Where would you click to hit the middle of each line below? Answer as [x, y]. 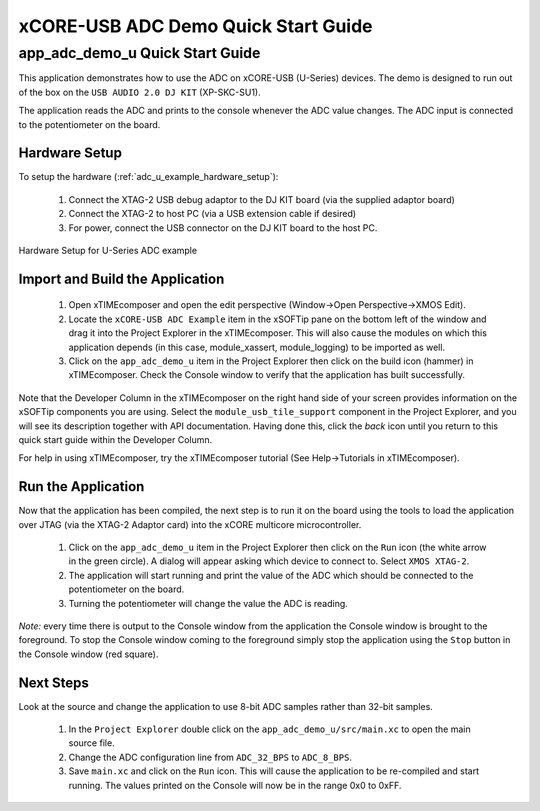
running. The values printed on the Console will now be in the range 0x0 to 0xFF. [235, 785]
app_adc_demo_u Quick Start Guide [139, 53]
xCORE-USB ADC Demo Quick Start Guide [196, 26]
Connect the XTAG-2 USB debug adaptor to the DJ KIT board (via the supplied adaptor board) [261, 199]
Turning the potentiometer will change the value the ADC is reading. [208, 603]
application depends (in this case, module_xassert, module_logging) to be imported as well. [256, 347]
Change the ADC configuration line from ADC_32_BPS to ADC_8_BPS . [210, 757]
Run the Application [81, 486]
